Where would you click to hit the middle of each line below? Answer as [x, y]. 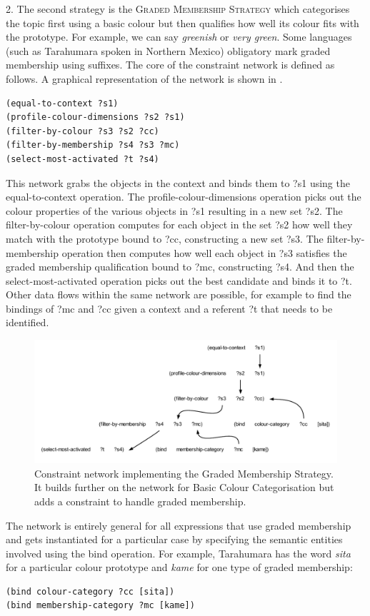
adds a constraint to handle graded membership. [140, 501]
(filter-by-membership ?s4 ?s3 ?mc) [93, 145]
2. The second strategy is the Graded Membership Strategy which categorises [178, 9]
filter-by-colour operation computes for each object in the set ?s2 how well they [179, 224]
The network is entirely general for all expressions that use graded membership [179, 525]
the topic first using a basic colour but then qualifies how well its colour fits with [182, 22]
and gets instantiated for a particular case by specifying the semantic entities [174, 539]
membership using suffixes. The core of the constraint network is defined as [170, 65]
